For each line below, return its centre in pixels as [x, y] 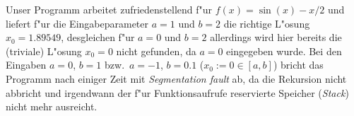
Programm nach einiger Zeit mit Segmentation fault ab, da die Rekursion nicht [176, 78]
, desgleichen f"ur [98, 37]
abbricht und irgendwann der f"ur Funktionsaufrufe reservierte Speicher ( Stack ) [177, 92]
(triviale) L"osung [44, 51]
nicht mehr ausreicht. [52, 106]
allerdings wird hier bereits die [276, 37]
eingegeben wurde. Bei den [284, 51]
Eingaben [26, 65]
